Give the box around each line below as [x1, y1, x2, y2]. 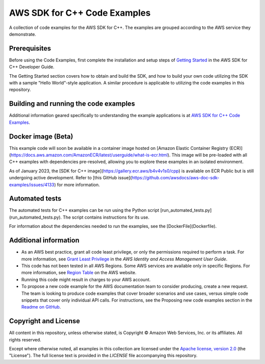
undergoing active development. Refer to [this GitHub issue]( [9, 175, 132, 181]
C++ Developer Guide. [9, 64, 55, 70]
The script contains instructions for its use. [63, 214, 150, 220]
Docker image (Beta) [9, 132, 74, 140]
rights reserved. [9, 336, 42, 342]
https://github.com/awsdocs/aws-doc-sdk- [132, 175, 219, 181]
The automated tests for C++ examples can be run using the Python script [9, 207, 159, 213]
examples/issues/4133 [9, 182, 54, 188]
